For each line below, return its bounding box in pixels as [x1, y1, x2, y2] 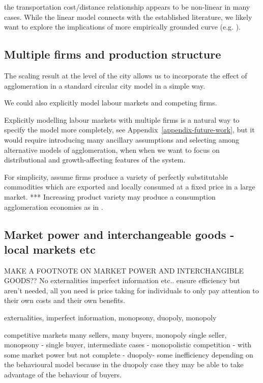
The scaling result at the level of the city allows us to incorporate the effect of [4, 70, 247, 80]
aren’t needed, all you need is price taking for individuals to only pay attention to [4, 285, 259, 295]
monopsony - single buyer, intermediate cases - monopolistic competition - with [4, 339, 252, 350]
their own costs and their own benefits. [4, 295, 125, 306]
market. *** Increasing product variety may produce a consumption [4, 191, 216, 202]
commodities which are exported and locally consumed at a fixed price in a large [4, 181, 255, 192]
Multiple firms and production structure [4, 46, 221, 62]
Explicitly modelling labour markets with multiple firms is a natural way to [4, 114, 240, 125]
